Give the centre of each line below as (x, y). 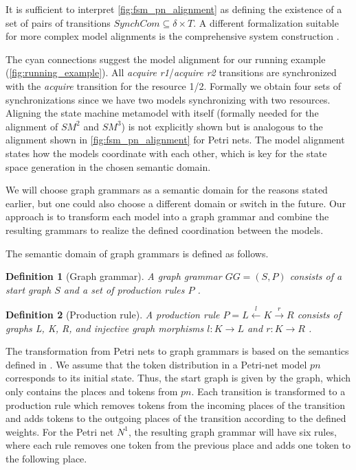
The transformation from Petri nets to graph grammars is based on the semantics (177, 351)
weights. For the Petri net (60, 431)
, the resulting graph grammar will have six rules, (232, 431)
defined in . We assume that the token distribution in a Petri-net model (156, 364)
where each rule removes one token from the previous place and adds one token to (178, 445)
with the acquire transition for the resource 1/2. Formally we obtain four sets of (174, 85)
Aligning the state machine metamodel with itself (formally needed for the (162, 113)
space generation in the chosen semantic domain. (108, 166)
